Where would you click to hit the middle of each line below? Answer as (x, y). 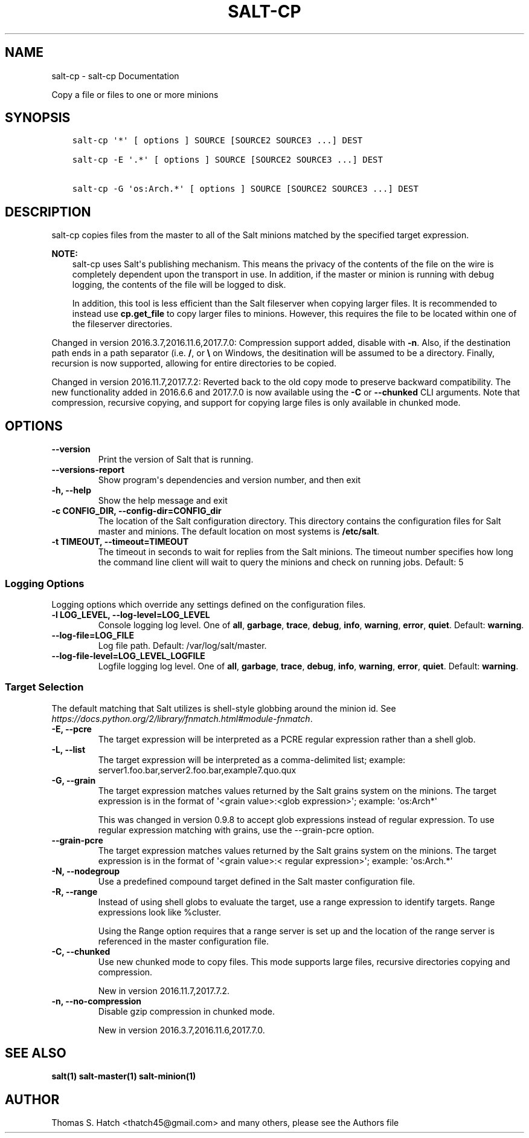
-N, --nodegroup (86, 871)
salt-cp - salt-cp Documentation (115, 76)
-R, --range (75, 891)
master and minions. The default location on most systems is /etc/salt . (239, 532)
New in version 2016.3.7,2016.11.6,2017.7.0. (181, 1030)
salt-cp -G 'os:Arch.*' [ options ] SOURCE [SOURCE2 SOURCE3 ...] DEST (245, 189)
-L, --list (69, 749)
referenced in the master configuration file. (183, 941)
